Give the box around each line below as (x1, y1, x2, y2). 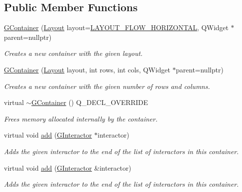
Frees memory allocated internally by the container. (4, 113, 158, 123)
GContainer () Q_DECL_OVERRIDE (31, 97, 148, 107)
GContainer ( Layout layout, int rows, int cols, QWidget (4, 64, 170, 74)
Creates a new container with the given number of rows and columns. (4, 81, 210, 91)
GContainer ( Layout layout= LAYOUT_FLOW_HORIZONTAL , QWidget (4, 22, 229, 33)
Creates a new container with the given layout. (4, 48, 143, 58)
